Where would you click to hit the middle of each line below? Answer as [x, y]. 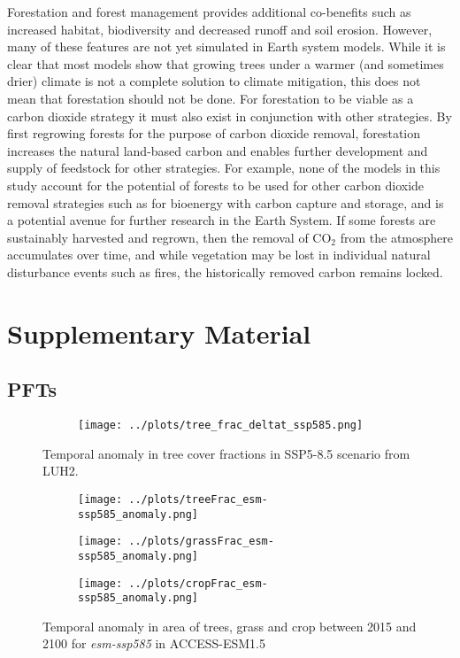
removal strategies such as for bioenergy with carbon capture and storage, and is [226, 202]
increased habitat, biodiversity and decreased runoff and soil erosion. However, [220, 29]
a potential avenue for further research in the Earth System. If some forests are [222, 220]
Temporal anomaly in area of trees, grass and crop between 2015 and [230, 626]
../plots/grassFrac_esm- [201, 542]
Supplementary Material [159, 333]
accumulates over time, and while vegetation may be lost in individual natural [219, 255]
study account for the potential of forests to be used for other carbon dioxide [216, 185]
